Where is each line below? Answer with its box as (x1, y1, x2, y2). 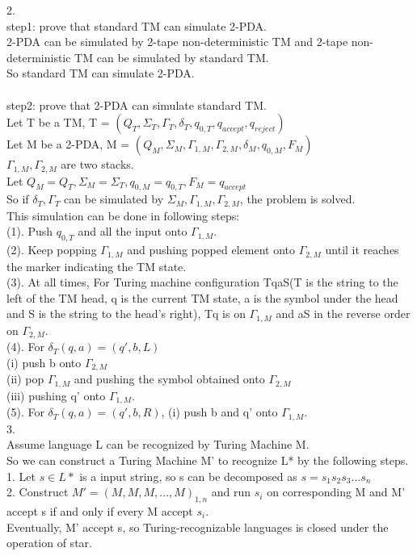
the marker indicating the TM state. (6, 257, 187, 274)
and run (211, 483, 251, 500)
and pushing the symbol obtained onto (74, 370, 265, 387)
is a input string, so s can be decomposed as (79, 467, 297, 484)
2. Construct (6, 483, 69, 500)
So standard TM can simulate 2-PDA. (6, 65, 195, 82)
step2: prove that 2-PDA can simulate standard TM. (6, 96, 267, 113)
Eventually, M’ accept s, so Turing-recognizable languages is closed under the (6, 518, 389, 535)
